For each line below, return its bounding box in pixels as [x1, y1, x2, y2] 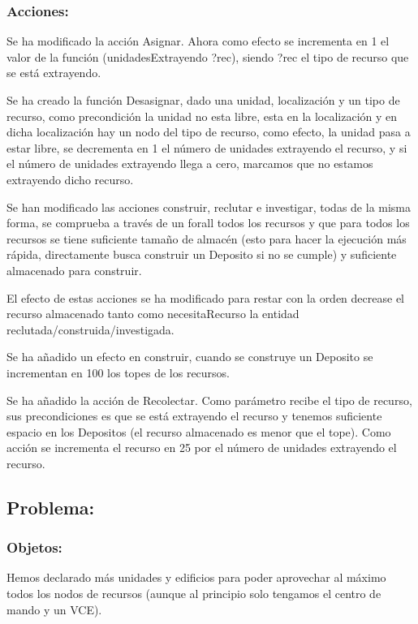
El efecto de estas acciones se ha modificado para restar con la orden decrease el [6, 289, 404, 306]
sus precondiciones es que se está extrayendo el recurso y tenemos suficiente [6, 407, 382, 424]
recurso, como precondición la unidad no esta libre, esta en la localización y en [6, 107, 398, 124]
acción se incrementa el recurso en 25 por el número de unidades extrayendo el [6, 439, 397, 456]
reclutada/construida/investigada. [6, 321, 175, 338]
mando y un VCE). [6, 600, 102, 618]
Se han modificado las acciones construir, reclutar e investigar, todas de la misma [6, 198, 412, 215]
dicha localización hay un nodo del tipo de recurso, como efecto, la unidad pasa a [6, 123, 411, 140]
